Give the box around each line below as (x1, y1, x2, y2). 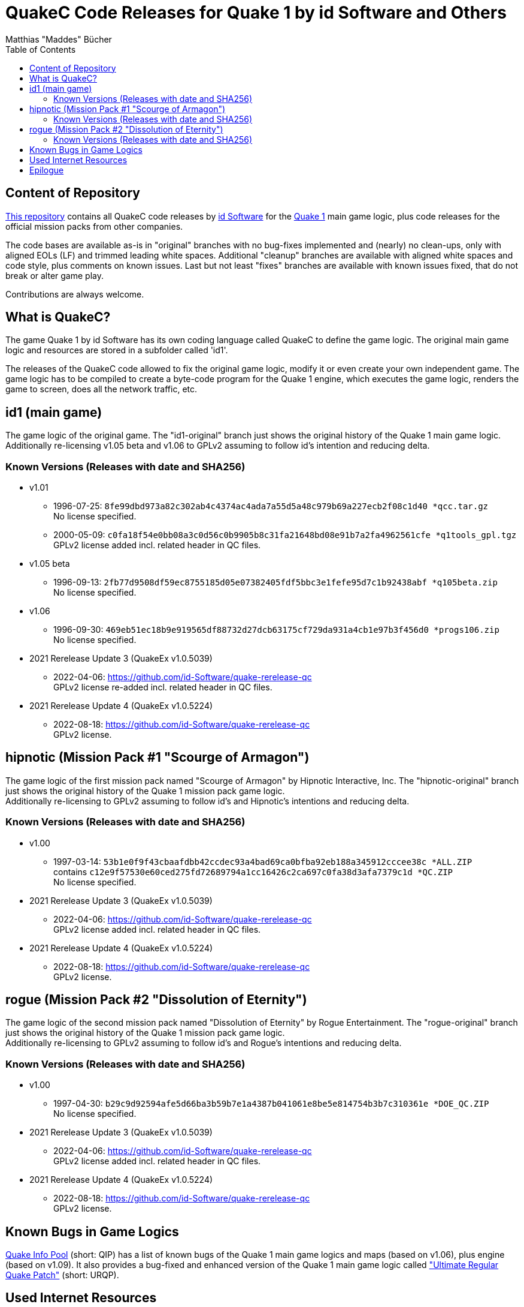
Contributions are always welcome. (5, 289, 144, 299)
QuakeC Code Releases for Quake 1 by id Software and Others (5, 2, 507, 23)
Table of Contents (5, 44, 76, 55)
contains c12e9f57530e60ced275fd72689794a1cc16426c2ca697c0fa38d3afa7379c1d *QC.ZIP (53, 866, 453, 877)
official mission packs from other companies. (5, 221, 183, 232)
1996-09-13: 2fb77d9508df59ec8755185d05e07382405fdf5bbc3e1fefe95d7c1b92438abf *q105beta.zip (53, 577, 498, 588)
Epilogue (29, 164, 64, 175)
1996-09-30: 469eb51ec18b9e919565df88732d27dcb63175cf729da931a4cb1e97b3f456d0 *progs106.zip (53, 624, 499, 635)
